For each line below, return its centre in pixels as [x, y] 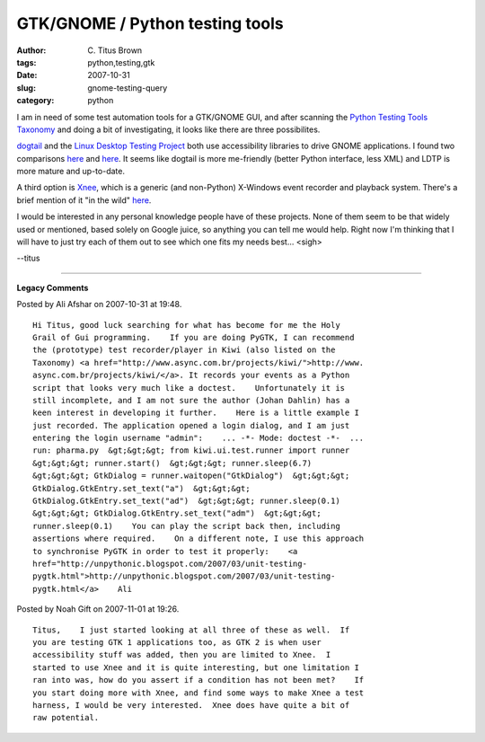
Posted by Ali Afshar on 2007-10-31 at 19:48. [99, 305]
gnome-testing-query [128, 88]
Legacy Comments [53, 287]
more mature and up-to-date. [71, 172]
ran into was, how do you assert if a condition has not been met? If [198, 680]
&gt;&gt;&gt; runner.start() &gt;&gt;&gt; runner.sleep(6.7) [172, 463]
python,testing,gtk [121, 62]
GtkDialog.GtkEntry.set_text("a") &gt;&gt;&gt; [141, 488]
